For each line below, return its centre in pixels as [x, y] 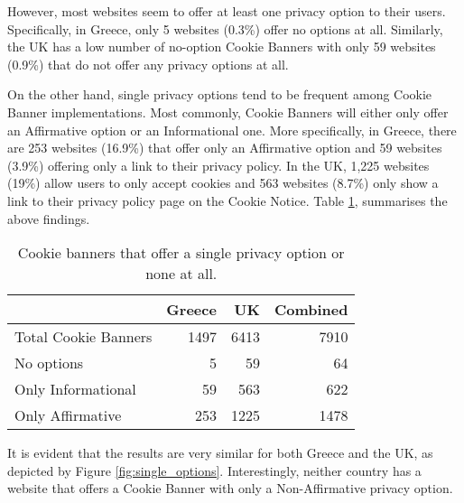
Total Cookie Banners [84, 337]
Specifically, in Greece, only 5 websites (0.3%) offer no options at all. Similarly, [225, 28]
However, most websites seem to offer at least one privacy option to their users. [227, 11]
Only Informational [75, 389]
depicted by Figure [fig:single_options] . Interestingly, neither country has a [214, 470]
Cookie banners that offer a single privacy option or [181, 253]
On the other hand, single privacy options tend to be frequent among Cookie [220, 94]
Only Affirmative [68, 415]
